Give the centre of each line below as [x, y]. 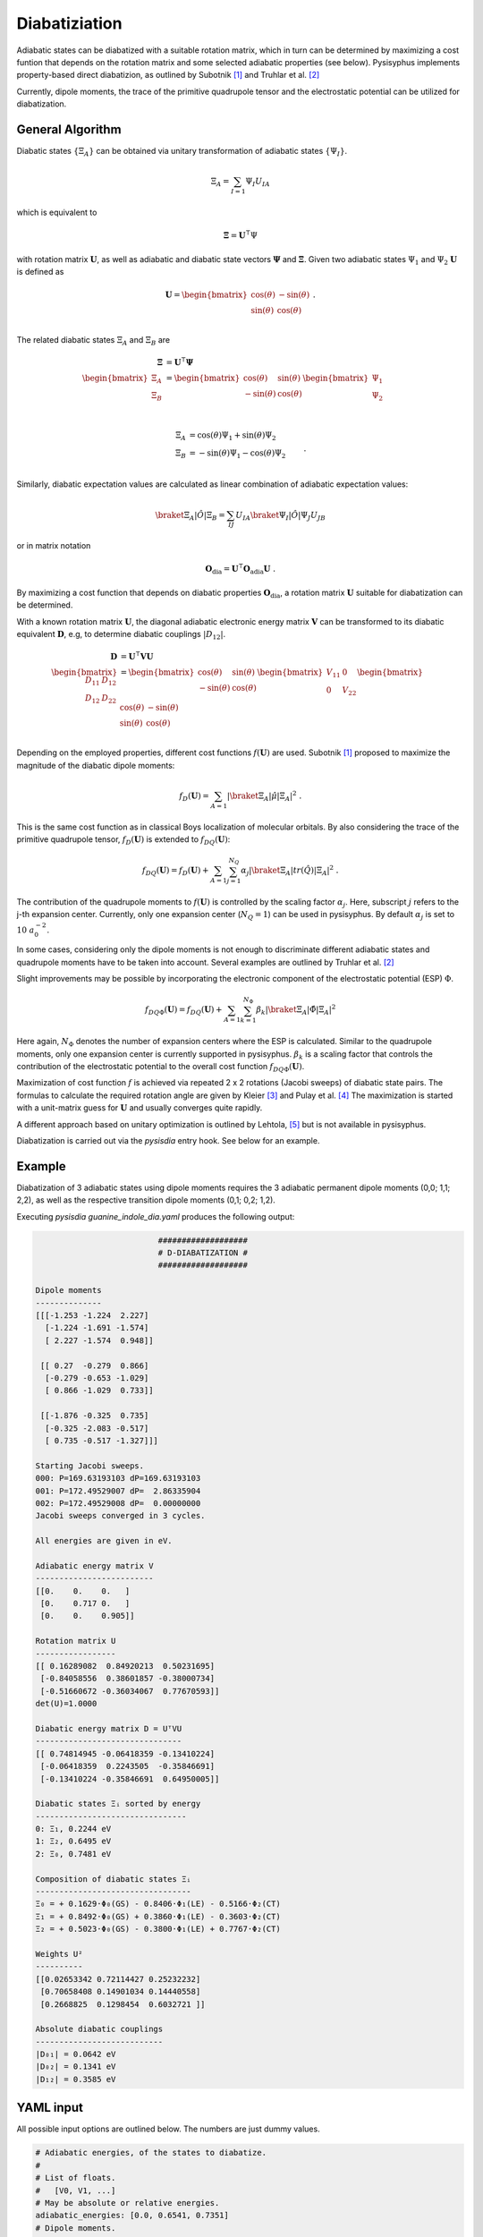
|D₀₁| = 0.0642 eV [76, 2054]
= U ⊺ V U [137, 655]
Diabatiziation [69, 23]
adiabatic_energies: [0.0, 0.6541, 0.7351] [132, 2216]
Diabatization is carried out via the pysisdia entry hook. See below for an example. [168, 1141]
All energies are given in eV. [104, 1541]
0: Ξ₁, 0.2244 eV [73, 1829]
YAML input [50, 2108]
